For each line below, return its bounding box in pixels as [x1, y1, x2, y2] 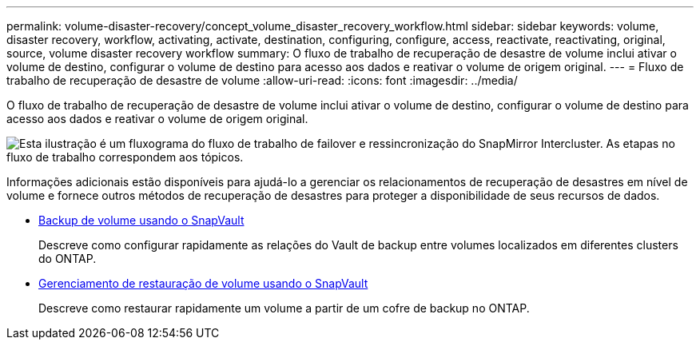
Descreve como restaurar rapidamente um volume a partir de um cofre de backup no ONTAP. [38, 301, 530, 315]
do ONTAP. [38, 252, 97, 265]
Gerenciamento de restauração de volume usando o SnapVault [38, 276, 368, 290]
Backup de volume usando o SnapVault [38, 213, 245, 227]
